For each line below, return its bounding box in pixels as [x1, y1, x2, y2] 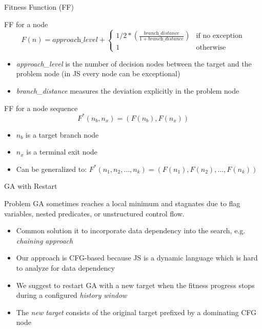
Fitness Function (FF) [4, 2, 74, 12]
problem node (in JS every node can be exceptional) [16, 68, 180, 79]
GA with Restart [4, 181, 57, 191]
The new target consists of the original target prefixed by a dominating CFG [16, 306, 257, 317]
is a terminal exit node [26, 146, 97, 157]
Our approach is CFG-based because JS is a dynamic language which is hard [16, 252, 258, 263]
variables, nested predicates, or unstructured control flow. [4, 208, 185, 218]
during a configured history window [16, 290, 127, 300]
